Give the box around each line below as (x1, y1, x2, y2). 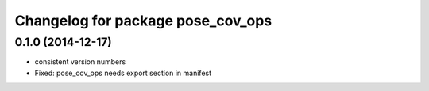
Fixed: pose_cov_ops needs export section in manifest (34, 68, 212, 78)
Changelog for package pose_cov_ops (14, 12, 272, 29)
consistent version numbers (34, 57, 126, 66)
